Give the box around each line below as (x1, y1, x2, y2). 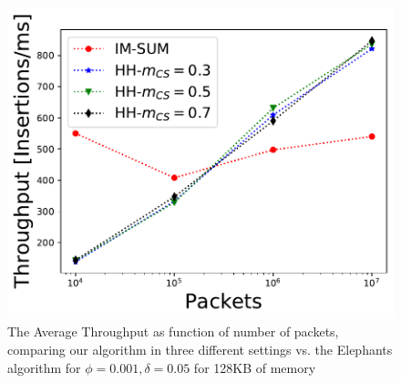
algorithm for (7, 357, 81, 377)
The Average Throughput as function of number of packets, (7, 322, 339, 341)
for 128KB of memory (193, 357, 316, 377)
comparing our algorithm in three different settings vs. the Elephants (7, 339, 393, 358)
